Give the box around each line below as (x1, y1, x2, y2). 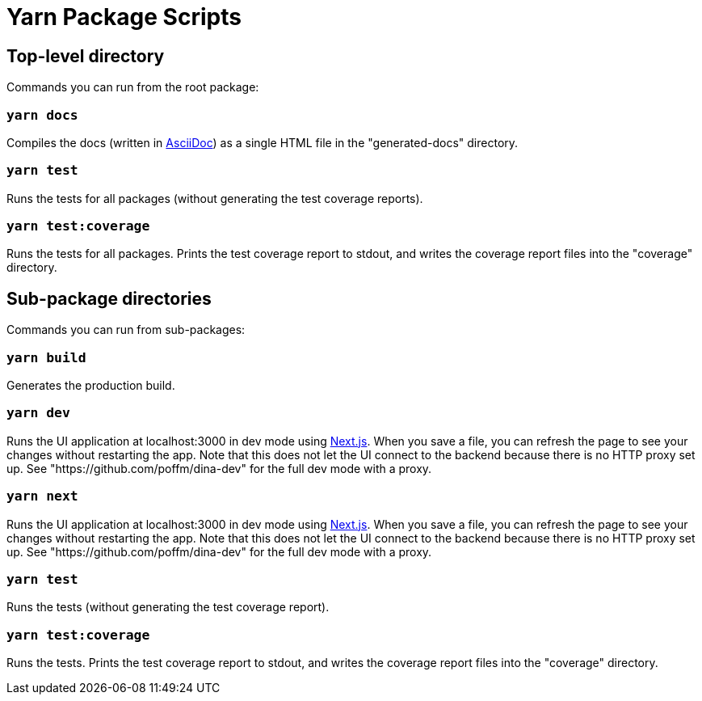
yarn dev (6, 405, 70, 421)
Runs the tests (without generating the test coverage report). (6, 600, 330, 614)
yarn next (6, 488, 78, 505)
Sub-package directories (6, 288, 212, 309)
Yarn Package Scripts (6, 3, 242, 31)
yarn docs (6, 107, 78, 123)
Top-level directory (6, 45, 165, 66)
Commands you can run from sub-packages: (6, 323, 246, 337)
